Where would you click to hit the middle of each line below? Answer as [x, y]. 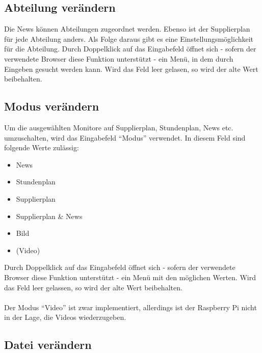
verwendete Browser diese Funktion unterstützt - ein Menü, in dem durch [119, 58]
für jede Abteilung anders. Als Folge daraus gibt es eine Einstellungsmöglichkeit [129, 38]
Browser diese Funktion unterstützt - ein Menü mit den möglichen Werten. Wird [130, 277]
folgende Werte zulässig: [42, 147]
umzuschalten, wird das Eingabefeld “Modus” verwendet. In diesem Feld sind [125, 137]
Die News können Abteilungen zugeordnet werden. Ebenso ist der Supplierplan [127, 29]
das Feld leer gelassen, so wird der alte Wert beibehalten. [93, 287]
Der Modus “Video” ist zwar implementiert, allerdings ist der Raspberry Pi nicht [130, 307]
